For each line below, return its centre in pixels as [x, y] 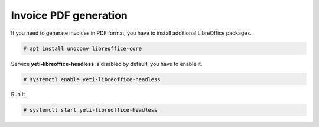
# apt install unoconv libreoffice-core [82, 48]
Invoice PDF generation [69, 15]
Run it [18, 95]
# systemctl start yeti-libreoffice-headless [90, 110]
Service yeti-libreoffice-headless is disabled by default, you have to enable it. [107, 63]
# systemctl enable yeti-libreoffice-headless [92, 79]
